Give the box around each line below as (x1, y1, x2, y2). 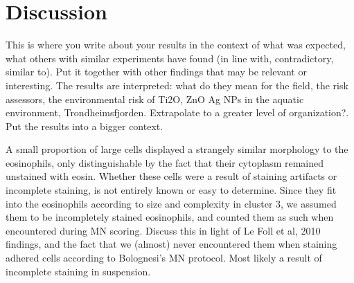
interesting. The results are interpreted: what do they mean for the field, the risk (6, 77, 348, 92)
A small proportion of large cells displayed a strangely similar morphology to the (6, 142, 348, 156)
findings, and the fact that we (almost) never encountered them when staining (6, 237, 337, 251)
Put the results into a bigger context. (6, 118, 163, 133)
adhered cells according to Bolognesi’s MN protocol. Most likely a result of (6, 250, 322, 265)
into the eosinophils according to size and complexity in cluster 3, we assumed (6, 196, 337, 210)
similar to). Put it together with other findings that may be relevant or (6, 64, 307, 79)
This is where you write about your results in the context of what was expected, (6, 37, 346, 52)
